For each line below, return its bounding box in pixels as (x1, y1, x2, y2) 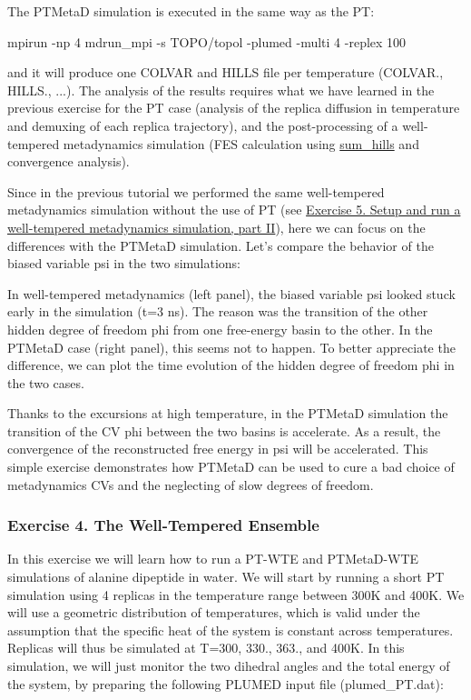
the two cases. (7, 373, 84, 392)
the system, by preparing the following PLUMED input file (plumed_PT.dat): (7, 674, 444, 693)
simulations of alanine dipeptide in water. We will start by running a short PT (7, 567, 445, 586)
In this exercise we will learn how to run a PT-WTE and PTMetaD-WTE (7, 549, 419, 568)
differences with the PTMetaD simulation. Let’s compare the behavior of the (7, 235, 434, 255)
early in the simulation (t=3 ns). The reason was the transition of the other (7, 302, 428, 321)
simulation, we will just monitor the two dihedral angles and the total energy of (7, 656, 450, 675)
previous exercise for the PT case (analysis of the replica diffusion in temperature (7, 98, 460, 117)
